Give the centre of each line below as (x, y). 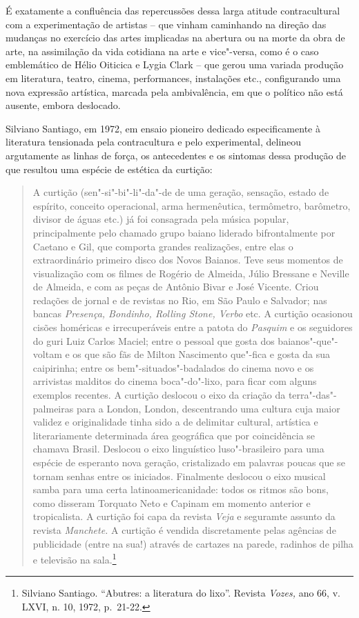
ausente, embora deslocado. (63, 105)
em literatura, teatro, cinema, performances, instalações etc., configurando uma (173, 78)
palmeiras (53, 408)
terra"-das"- (312, 395)
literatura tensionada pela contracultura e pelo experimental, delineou (154, 142)
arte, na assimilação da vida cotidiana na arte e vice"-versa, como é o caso (162, 51)
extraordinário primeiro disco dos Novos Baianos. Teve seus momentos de (188, 260)
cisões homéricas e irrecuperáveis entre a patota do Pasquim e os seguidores (193, 327)
